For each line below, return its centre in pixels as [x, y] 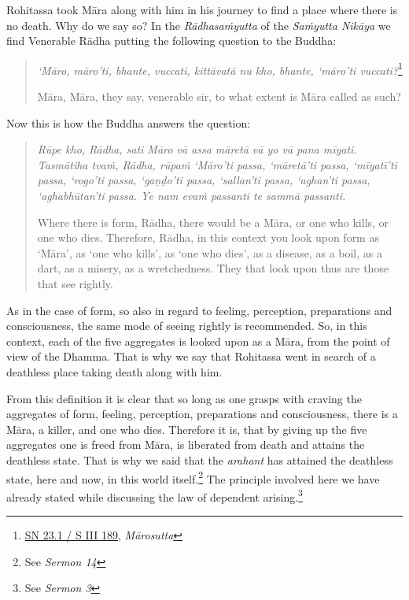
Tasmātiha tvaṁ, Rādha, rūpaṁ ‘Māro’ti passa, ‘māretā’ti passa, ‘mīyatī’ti [217, 164]
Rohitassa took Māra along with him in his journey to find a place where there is [202, 9]
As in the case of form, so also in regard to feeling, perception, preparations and [199, 310]
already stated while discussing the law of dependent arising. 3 [155, 495]
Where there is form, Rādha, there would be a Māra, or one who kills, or [213, 222]
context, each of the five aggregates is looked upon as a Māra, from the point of [198, 341]
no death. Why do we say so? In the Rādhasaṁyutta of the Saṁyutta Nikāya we [199, 25]
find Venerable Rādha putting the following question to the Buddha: [171, 41]
